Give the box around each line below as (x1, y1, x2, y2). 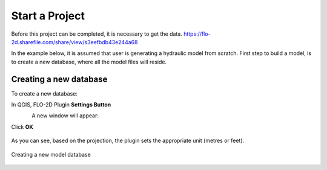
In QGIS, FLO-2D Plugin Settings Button (11, 101, 111, 108)
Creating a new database (11, 74, 108, 84)
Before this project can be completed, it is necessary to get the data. (11, 30, 183, 38)
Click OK (11, 123, 33, 130)
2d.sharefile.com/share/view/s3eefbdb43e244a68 (11, 38, 138, 45)
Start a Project (11, 9, 85, 22)
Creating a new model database (11, 151, 91, 158)
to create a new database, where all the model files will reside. (11, 58, 167, 65)
